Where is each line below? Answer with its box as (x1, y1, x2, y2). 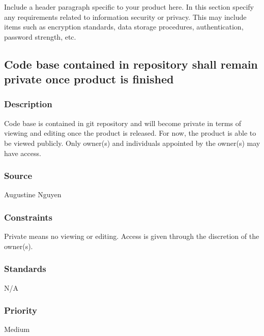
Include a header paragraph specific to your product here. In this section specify (4, 2, 254, 12)
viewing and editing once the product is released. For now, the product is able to (4, 128, 256, 138)
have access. (4, 147, 41, 158)
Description (4, 98, 52, 110)
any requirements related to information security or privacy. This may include (4, 11, 247, 22)
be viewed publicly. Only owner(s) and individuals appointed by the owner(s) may (4, 137, 260, 148)
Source (4, 169, 33, 182)
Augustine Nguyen (4, 189, 62, 200)
